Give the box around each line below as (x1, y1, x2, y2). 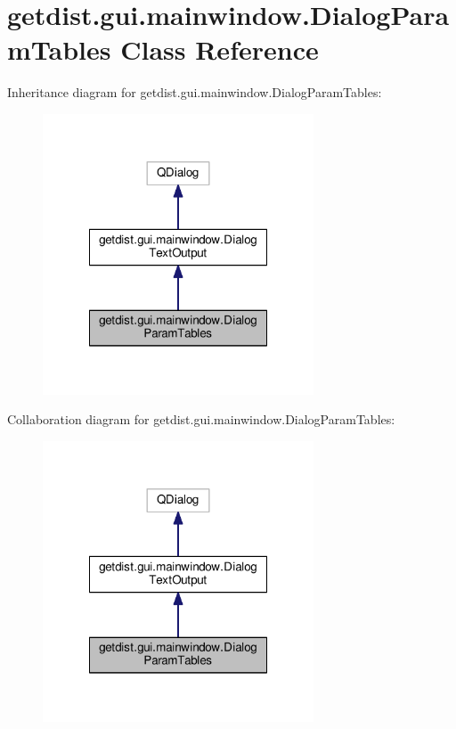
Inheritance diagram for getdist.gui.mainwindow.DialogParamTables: (7, 83, 382, 102)
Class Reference (120, 31, 319, 68)
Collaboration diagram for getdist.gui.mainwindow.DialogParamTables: (7, 410, 395, 429)
